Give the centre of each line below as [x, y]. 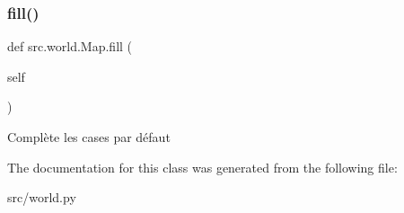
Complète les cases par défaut [89, 137]
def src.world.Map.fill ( [70, 46]
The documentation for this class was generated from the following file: [202, 167]
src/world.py [42, 197]
